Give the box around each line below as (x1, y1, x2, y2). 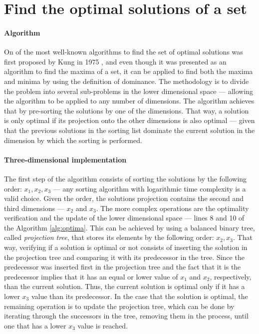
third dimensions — (4, 202, 64, 213)
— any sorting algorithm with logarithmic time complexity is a (53, 183, 246, 193)
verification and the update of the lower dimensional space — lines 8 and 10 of (4, 212, 245, 223)
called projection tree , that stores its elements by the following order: (4, 232, 214, 242)
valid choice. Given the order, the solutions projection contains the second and (4, 193, 244, 203)
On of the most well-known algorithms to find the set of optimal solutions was (4, 46, 243, 57)
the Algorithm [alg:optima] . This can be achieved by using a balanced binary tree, (4, 222, 255, 232)
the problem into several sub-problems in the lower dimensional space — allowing (4, 85, 254, 96)
